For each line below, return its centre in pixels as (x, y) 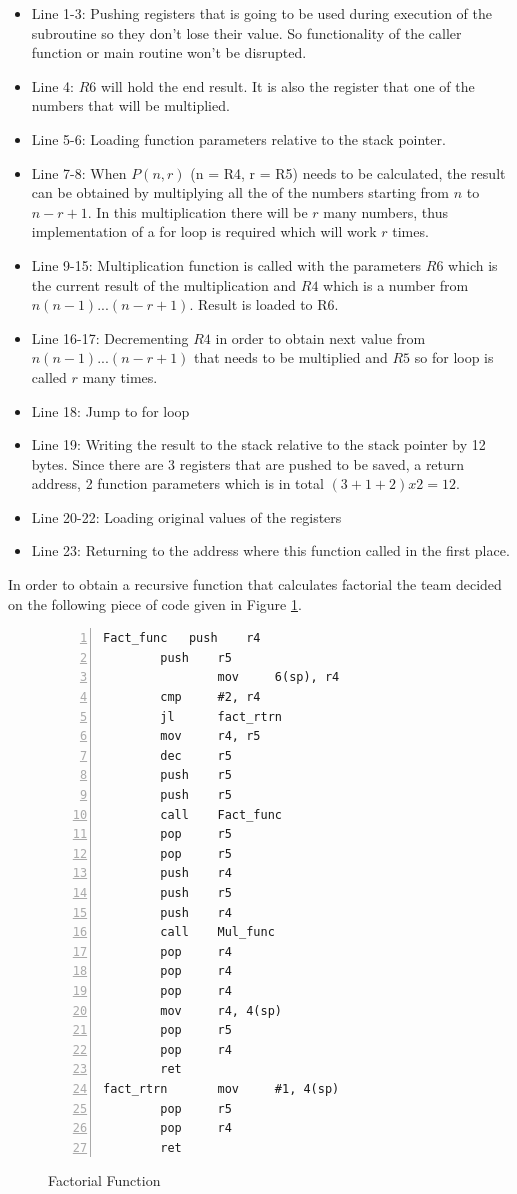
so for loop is (454, 357)
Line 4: (52, 85)
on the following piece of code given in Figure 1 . (155, 603)
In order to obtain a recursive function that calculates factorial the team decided (255, 584)
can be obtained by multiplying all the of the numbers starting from (240, 192)
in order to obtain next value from (320, 337)
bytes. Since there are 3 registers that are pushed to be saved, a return (248, 463)
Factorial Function (104, 1180)
